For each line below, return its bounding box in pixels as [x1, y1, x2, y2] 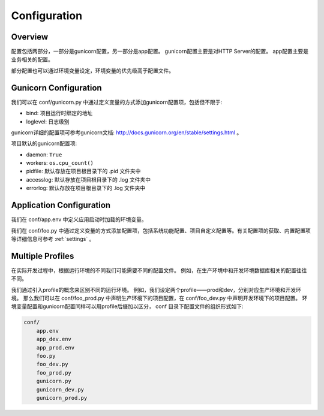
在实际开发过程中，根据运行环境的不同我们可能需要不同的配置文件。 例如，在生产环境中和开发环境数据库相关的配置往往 [11, 267, 307, 274]
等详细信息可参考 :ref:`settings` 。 [11, 235, 95, 242]
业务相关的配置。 [11, 56, 53, 63]
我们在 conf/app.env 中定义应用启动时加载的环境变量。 [11, 216, 147, 223]
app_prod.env [36, 344, 75, 351]
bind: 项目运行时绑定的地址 [26, 110, 93, 117]
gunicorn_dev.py [36, 386, 84, 393]
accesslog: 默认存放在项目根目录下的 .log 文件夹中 [26, 176, 151, 183]
